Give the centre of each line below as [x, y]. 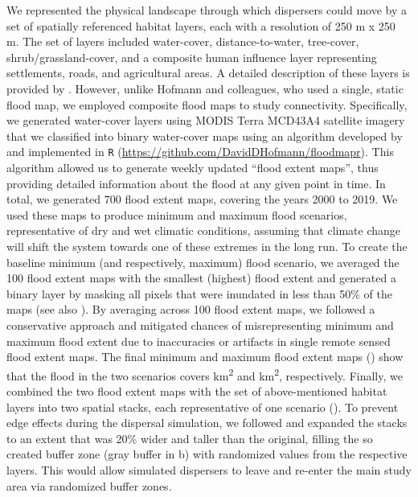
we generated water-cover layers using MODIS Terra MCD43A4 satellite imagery [206, 120]
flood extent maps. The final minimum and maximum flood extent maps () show [205, 357]
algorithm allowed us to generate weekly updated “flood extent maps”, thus [193, 167]
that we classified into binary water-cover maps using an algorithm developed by [205, 136]
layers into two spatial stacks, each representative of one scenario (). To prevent [203, 407]
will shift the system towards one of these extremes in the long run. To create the [207, 246]
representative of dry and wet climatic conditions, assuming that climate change [204, 230]
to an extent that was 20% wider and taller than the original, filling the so [190, 438]
